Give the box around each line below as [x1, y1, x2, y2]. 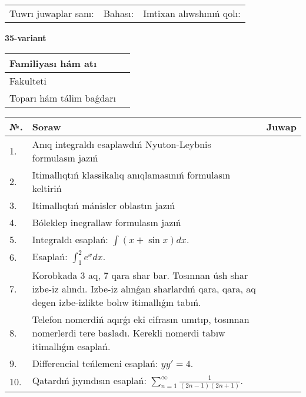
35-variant [5, 32, 46, 43]
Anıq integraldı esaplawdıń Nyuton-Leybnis [32, 137, 211, 151]
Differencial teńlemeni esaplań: [32, 356, 158, 370]
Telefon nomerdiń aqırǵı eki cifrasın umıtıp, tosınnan [32, 312, 250, 326]
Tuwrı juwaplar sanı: [9, 6, 94, 20]
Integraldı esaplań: [32, 232, 108, 246]
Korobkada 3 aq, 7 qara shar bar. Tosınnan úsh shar [32, 268, 248, 282]
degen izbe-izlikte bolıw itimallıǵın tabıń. [32, 295, 201, 309]
